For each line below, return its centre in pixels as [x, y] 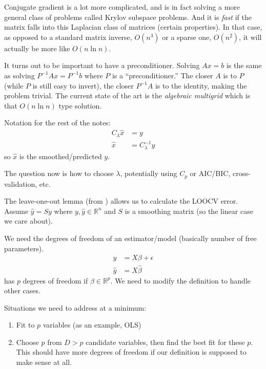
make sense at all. [44, 362]
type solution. [80, 105]
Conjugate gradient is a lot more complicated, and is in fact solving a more [122, 7]
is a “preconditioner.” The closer [162, 75]
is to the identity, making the [201, 85]
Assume [16, 211]
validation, [21, 183]
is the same [244, 65]
